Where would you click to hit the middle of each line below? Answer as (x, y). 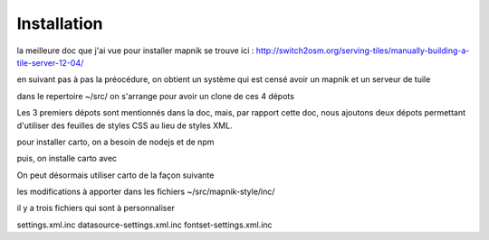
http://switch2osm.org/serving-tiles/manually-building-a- (363, 51)
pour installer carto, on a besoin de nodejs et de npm (115, 142)
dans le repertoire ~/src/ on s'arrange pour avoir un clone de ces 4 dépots (155, 96)
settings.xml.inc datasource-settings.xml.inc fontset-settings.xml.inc (144, 225)
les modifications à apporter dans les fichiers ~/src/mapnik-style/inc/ (146, 192)
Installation (60, 23)
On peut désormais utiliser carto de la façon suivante (115, 175)
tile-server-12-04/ (50, 62)
